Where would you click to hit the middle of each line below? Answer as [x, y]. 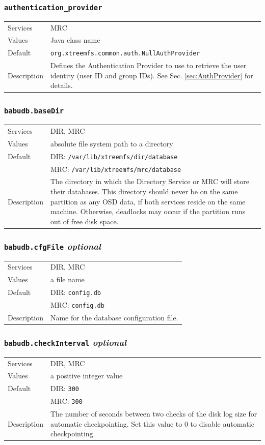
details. [61, 85]
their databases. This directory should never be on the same [144, 191]
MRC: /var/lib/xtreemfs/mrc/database [116, 169]
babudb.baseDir [34, 111]
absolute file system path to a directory [112, 143]
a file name [67, 279]
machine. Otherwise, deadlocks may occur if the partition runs [148, 211]
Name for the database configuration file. [114, 317]
